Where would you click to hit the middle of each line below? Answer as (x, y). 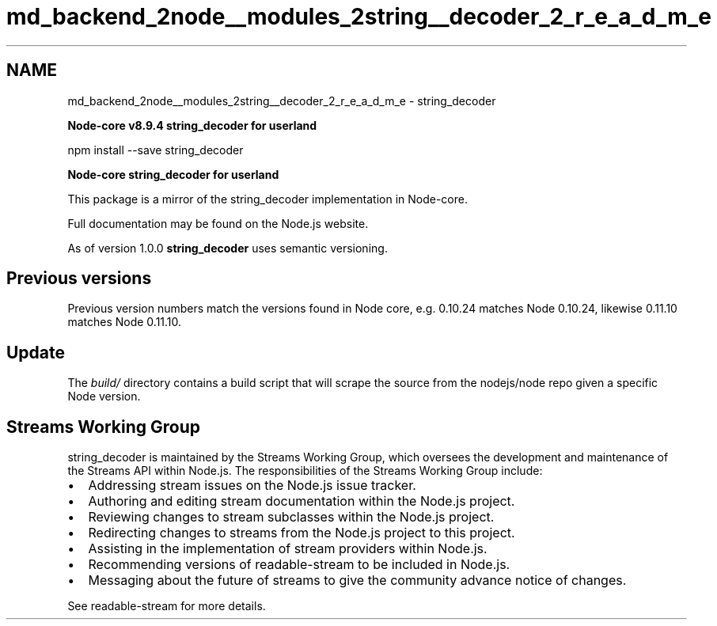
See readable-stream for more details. (167, 606)
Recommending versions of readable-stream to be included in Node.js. (299, 565)
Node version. (104, 396)
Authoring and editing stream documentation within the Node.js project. (302, 501)
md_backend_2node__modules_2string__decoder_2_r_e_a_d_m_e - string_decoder (282, 101)
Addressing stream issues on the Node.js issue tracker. (252, 486)
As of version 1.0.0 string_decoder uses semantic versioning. (228, 248)
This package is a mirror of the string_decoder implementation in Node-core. (267, 199)
